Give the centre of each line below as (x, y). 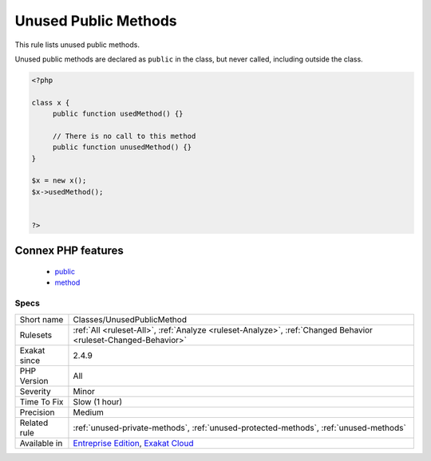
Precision (37, 412)
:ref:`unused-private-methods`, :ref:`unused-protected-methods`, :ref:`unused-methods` (239, 428)
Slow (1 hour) (98, 401)
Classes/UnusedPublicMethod (130, 319)
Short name (42, 319)
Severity (35, 391)
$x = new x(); (59, 181)
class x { (51, 102)
